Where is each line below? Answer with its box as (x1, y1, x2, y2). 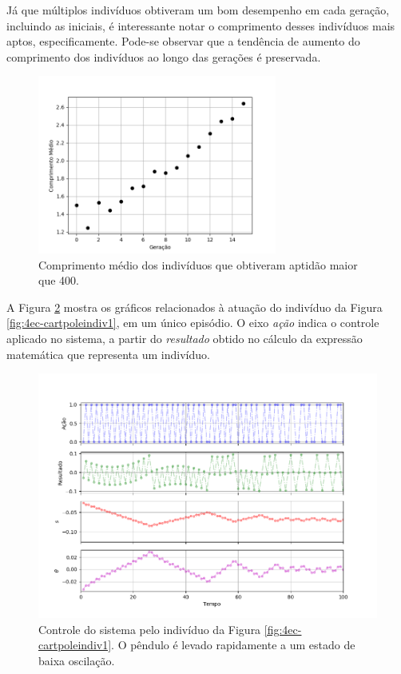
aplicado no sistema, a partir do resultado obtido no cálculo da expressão (6, 330, 363, 346)
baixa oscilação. (38, 652, 115, 668)
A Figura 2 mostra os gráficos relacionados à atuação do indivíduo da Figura (6, 298, 383, 315)
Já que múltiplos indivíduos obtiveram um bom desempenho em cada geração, (6, 2, 390, 18)
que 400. (38, 272, 79, 289)
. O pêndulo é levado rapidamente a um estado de (111, 636, 355, 653)
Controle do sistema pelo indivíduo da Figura (38, 620, 261, 637)
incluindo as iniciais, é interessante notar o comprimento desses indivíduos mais (6, 17, 395, 34)
